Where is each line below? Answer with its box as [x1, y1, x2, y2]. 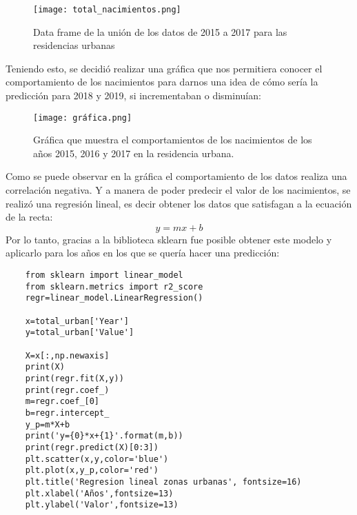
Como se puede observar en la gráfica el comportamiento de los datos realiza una [6, 169, 347, 183]
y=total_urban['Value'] [25, 327, 134, 338]
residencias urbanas [33, 38, 115, 52]
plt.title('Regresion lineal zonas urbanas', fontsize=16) [25, 476, 302, 487]
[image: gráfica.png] [33, 112, 132, 123]
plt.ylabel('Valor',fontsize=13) [25, 500, 178, 510]
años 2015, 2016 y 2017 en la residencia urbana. [33, 145, 234, 160]
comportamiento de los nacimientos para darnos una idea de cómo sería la [6, 74, 318, 89]
